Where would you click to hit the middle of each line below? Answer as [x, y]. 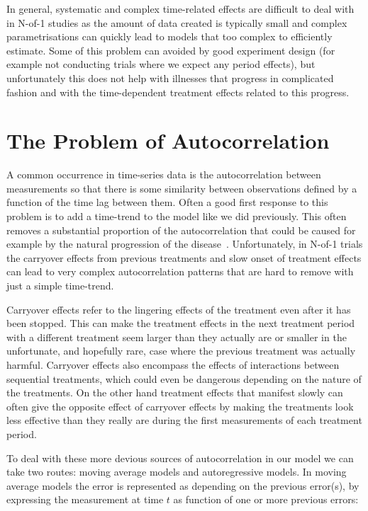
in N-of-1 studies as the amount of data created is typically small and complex [177, 22]
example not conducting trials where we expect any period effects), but [161, 64]
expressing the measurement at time [85, 499]
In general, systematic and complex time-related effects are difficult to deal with [180, 8]
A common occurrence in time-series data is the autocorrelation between [164, 174]
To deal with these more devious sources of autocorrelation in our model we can [180, 458]
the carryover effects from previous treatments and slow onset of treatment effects [184, 257]
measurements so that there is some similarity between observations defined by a [182, 188]
